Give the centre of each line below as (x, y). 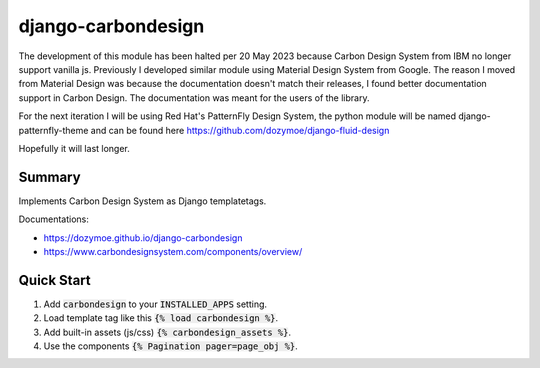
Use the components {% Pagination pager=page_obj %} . (171, 346)
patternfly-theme (53, 130)
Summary (49, 176)
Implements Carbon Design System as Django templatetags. (142, 201)
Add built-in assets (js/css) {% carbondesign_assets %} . (167, 332)
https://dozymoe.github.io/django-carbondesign (143, 237)
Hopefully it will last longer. (74, 148)
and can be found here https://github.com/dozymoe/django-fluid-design (240, 130)
